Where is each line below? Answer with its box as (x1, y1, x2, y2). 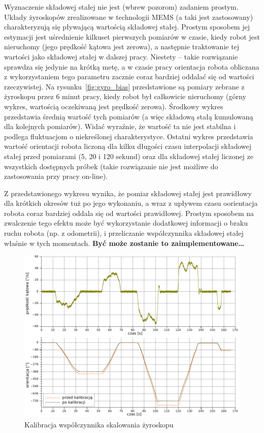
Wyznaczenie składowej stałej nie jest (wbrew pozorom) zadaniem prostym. (4, 2, 239, 12)
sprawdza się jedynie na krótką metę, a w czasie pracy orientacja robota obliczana (4, 61, 259, 72)
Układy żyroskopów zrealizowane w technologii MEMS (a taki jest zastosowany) (4, 11, 253, 22)
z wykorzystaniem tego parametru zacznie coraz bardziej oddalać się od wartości (4, 71, 254, 82)
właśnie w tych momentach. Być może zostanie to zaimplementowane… (4, 237, 245, 248)
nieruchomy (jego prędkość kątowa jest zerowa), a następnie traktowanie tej (4, 41, 240, 52)
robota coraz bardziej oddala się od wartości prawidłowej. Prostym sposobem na (4, 207, 254, 218)
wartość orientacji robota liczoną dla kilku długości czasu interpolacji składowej (4, 141, 252, 151)
